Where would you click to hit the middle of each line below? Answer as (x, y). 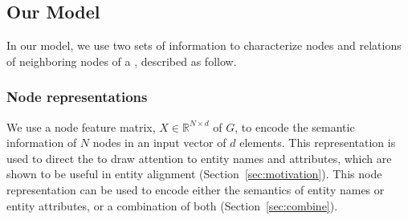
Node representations (77, 97)
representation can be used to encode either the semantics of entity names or (196, 189)
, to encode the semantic (295, 126)
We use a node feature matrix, (81, 126)
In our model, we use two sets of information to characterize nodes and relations (204, 45)
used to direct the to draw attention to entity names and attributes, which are (199, 158)
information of (42, 143)
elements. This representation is (318, 143)
